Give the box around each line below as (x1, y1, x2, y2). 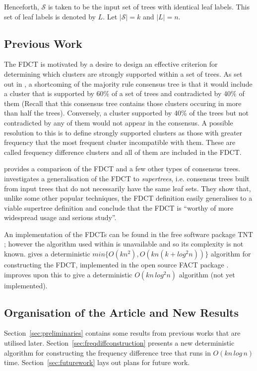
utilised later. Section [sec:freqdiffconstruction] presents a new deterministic (4, 338, 235, 348)
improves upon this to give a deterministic (4, 269, 132, 279)
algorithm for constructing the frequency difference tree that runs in (4, 347, 211, 358)
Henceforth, (4, 1, 39, 11)
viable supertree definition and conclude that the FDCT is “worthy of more (4, 202, 234, 213)
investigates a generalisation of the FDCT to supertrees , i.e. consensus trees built (4, 173, 250, 183)
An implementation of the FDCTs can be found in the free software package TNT (4, 229, 253, 239)
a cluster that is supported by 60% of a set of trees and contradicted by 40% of (4, 88, 245, 99)
